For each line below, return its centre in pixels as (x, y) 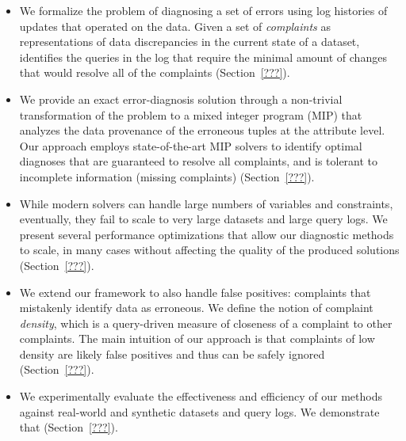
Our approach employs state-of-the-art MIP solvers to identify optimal (191, 145)
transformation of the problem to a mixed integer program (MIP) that (191, 114)
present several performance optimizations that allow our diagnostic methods (207, 234)
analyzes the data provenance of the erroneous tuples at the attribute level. (202, 130)
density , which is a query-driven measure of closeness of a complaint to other (206, 323)
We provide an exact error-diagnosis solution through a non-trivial (181, 99)
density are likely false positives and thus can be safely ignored (172, 354)
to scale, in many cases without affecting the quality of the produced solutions (209, 250)
